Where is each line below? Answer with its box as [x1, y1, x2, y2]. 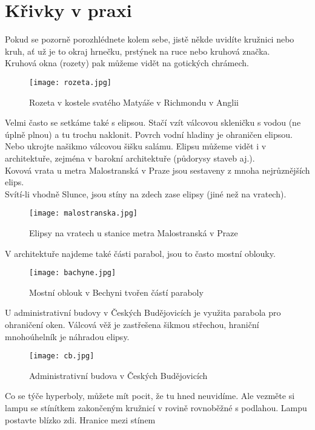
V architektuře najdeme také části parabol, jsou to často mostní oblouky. [5, 247, 276, 259]
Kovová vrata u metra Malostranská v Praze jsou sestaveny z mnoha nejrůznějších [5, 163, 310, 176]
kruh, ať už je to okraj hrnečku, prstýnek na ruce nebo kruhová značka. [5, 44, 270, 57]
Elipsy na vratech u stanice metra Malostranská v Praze [29, 226, 238, 239]
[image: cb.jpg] [29, 352, 94, 361]
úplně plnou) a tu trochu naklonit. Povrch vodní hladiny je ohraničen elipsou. [5, 128, 293, 140]
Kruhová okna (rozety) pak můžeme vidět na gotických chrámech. [5, 56, 249, 69]
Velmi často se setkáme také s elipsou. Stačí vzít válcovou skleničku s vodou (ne [5, 116, 301, 129]
